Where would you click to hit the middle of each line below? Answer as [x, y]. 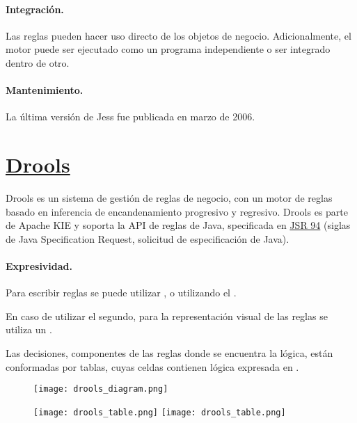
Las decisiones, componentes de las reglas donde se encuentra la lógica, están [169, 353]
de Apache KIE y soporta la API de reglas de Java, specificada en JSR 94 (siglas [178, 225]
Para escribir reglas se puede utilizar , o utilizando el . [121, 293]
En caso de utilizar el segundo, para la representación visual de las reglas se [167, 316]
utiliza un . [29, 329]
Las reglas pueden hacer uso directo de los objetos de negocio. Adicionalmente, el [178, 35]
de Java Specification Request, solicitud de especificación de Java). [148, 238]
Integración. [35, 9]
